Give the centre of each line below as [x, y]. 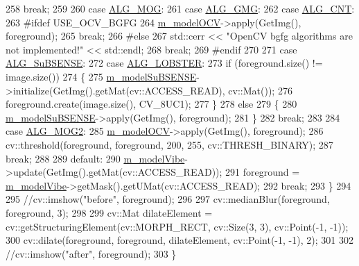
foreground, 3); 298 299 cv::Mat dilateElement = [109, 212]
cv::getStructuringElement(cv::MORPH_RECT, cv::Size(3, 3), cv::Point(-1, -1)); [177, 226]
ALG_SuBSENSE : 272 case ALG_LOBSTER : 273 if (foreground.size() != [164, 63]
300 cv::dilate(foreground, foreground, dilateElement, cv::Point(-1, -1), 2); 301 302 [179, 240]
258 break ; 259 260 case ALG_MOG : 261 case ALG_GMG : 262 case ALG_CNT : [180, 8]
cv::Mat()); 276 [260, 90]
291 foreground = [263, 172]
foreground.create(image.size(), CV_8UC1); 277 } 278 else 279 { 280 [151, 104]
